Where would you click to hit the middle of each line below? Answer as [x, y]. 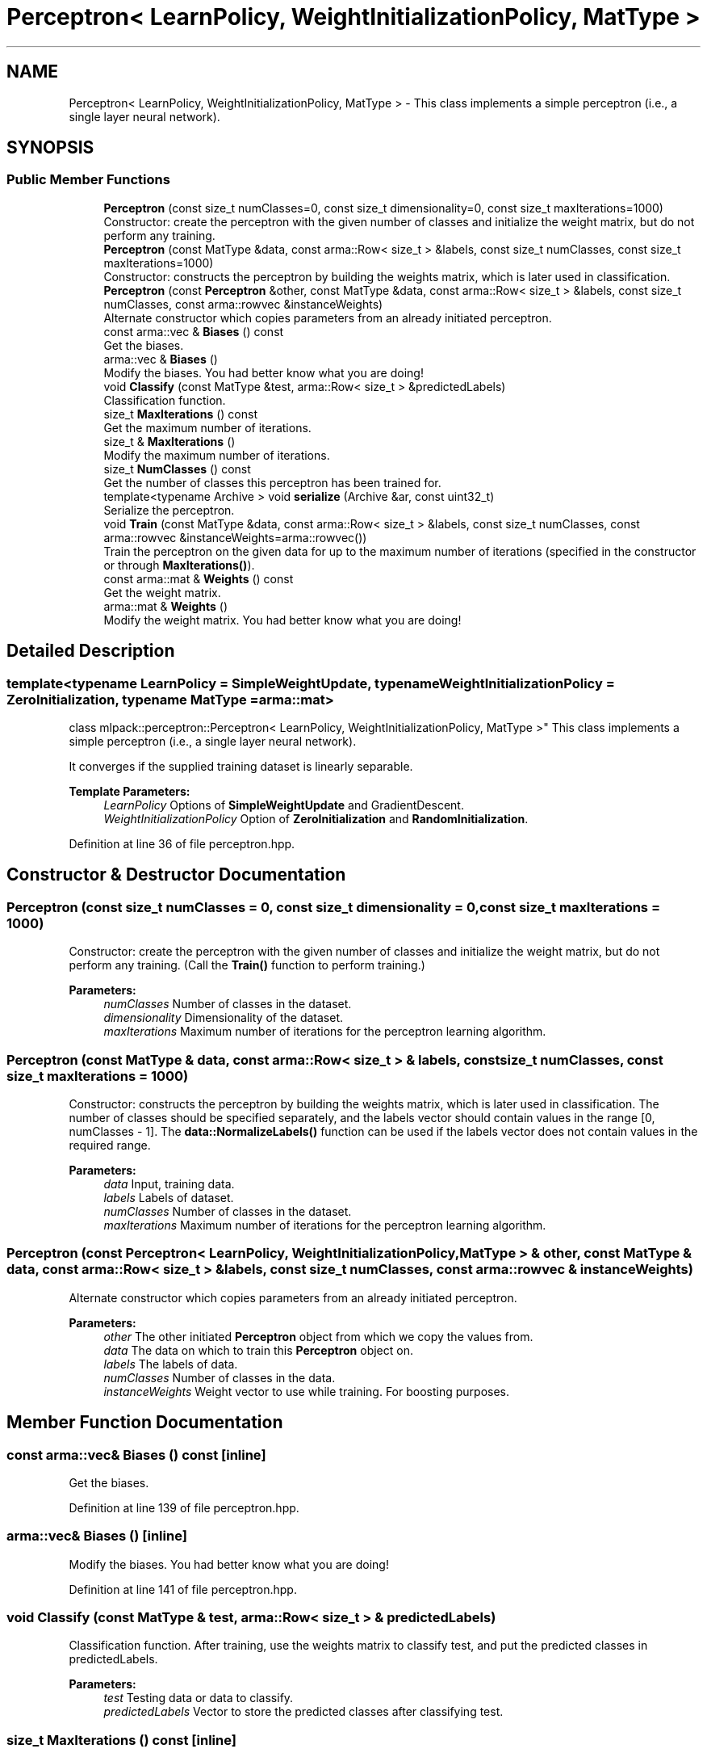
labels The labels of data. [171, 1364]
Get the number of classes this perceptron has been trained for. [272, 482]
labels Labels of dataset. [169, 1198]
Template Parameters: [130, 792]
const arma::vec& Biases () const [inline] [136, 1455]
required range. [110, 1145]
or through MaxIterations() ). [179, 565]
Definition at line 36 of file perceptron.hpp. [182, 844]
